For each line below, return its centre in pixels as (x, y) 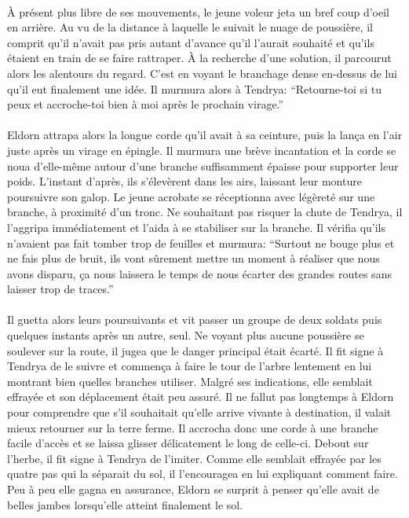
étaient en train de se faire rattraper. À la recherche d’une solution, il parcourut (199, 58)
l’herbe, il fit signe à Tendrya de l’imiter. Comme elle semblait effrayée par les (194, 458)
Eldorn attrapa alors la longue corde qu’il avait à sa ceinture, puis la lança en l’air (205, 135)
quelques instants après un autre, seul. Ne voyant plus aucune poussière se (186, 335)
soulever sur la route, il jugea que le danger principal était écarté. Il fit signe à (195, 350)
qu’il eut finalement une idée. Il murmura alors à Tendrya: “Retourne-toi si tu (194, 88)
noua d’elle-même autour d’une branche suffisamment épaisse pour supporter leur (203, 165)
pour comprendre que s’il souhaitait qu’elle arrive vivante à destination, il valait (199, 412)
